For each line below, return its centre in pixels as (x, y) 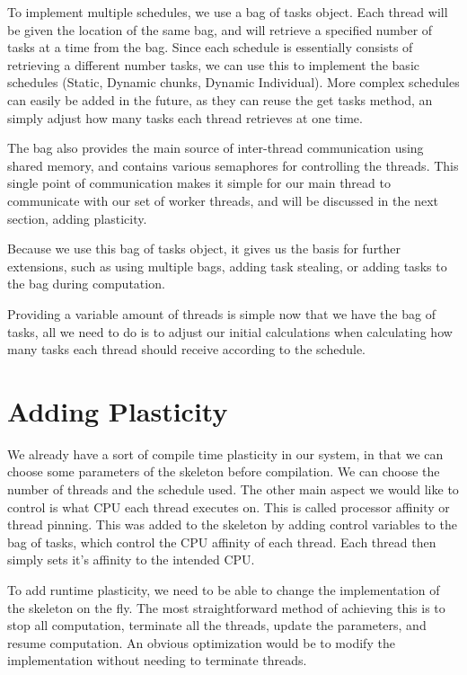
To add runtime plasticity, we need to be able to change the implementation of (224, 589)
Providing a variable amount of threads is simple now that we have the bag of (221, 313)
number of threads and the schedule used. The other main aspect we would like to (233, 489)
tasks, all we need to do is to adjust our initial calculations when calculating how (230, 331)
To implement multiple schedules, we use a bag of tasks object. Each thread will (228, 12)
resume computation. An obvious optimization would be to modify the (201, 642)
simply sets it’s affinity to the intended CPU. (131, 560)
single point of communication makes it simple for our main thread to (199, 183)
